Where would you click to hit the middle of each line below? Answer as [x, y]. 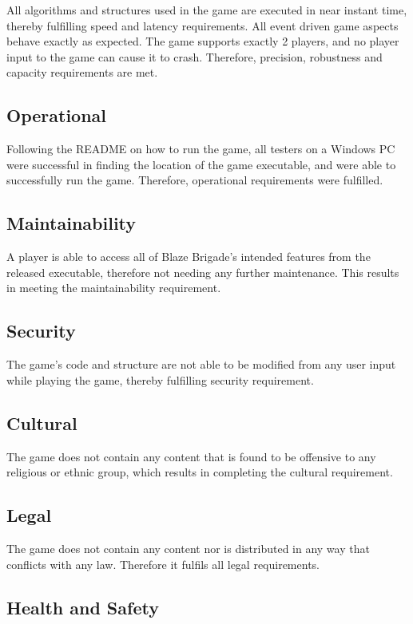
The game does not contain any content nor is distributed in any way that [188, 548]
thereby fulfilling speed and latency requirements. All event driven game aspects [203, 25]
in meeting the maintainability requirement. [114, 288]
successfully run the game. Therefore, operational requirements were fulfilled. [195, 180]
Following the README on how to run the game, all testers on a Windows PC [201, 149]
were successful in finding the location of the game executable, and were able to [201, 164]
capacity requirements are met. [82, 72]
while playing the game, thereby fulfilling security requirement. [160, 379]
